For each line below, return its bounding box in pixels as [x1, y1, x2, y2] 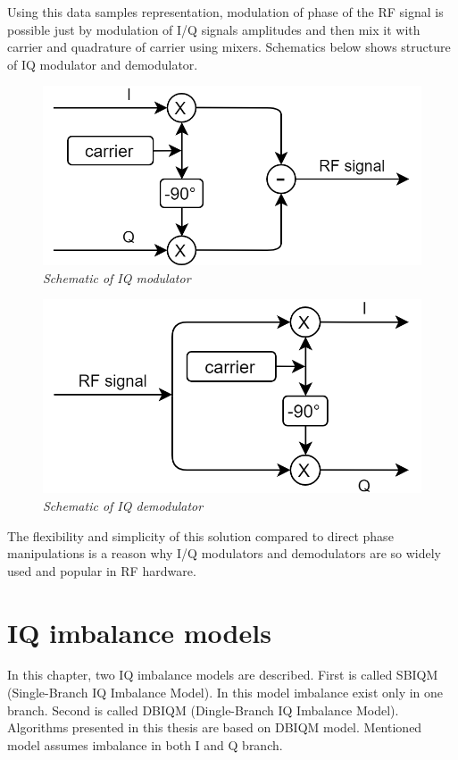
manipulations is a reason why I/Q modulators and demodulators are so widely [7, 544, 441, 563]
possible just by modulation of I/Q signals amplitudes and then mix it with [7, 20, 421, 38]
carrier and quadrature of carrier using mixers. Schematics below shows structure [7, 38, 451, 56]
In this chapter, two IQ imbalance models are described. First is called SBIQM [7, 665, 438, 684]
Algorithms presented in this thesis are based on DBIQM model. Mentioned [7, 718, 422, 737]
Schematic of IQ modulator [43, 268, 191, 287]
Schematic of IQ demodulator [43, 496, 204, 514]
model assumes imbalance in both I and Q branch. [7, 735, 283, 754]
